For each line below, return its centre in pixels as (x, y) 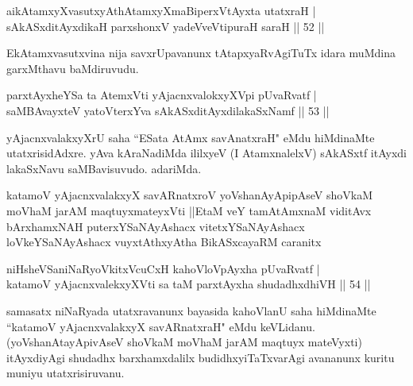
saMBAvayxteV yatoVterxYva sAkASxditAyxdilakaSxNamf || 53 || (168, 110)
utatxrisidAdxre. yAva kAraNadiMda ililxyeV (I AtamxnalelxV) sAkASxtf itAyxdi (206, 153)
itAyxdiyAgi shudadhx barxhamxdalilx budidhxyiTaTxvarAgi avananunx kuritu (201, 357)
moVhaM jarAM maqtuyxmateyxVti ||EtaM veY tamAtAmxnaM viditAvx (189, 210)
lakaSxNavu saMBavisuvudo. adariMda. (104, 168)
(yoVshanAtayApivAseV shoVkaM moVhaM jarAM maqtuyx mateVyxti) (184, 342)
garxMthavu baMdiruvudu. (73, 68)
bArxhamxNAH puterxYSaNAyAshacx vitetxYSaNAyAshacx (156, 226)
